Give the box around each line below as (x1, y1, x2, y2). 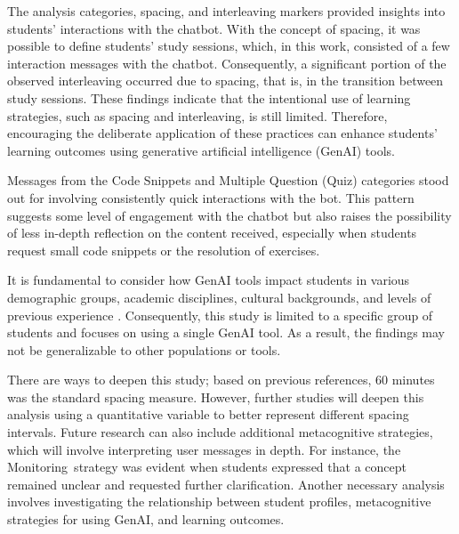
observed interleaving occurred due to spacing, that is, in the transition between (7, 71, 444, 90)
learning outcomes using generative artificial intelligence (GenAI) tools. (7, 141, 396, 159)
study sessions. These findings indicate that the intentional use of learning (7, 88, 411, 107)
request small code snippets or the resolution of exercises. (7, 240, 320, 259)
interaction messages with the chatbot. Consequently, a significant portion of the (7, 53, 447, 72)
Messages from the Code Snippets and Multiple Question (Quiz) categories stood (7, 171, 449, 190)
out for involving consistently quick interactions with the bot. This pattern (7, 188, 415, 206)
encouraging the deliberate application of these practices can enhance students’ (7, 124, 438, 142)
